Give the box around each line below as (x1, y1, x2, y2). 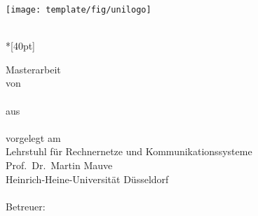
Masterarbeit (6, 62, 61, 76)
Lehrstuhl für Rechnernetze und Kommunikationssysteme (6, 144, 252, 159)
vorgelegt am (6, 130, 61, 145)
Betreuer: (6, 199, 46, 213)
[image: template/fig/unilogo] (6, 5, 151, 15)
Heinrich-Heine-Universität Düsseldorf (6, 171, 169, 186)
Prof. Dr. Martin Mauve (6, 158, 113, 172)
